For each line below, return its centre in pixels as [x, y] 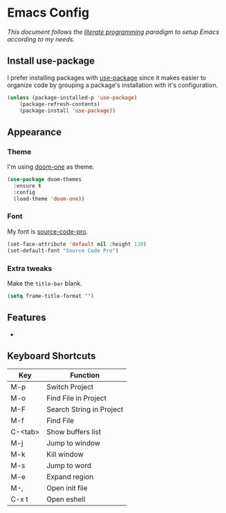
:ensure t [27, 186]
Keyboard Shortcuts [51, 356]
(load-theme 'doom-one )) [49, 198]
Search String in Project [85, 409]
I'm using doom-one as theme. [51, 167]
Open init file [67, 488]
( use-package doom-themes [44, 180]
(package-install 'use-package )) [68, 111]
